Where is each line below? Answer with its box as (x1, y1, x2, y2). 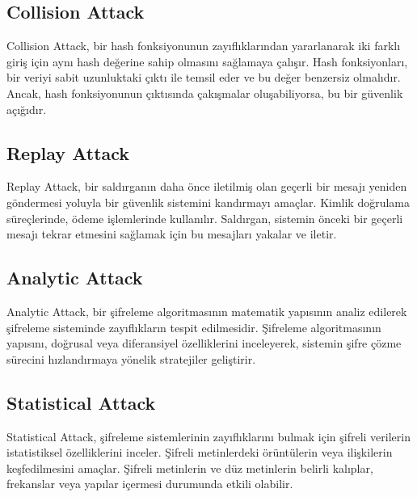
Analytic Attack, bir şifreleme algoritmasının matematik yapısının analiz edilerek (6, 302, 407, 319)
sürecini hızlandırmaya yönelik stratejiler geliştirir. (6, 350, 256, 367)
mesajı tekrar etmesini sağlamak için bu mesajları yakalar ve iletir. (6, 225, 337, 242)
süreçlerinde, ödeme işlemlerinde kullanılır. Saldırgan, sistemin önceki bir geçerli (6, 209, 403, 226)
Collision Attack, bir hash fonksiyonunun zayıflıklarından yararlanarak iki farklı (6, 37, 401, 54)
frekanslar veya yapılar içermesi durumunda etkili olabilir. (6, 475, 293, 492)
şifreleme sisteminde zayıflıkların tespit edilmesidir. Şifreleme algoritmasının (6, 318, 381, 335)
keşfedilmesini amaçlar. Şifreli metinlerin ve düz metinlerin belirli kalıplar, (6, 459, 373, 476)
